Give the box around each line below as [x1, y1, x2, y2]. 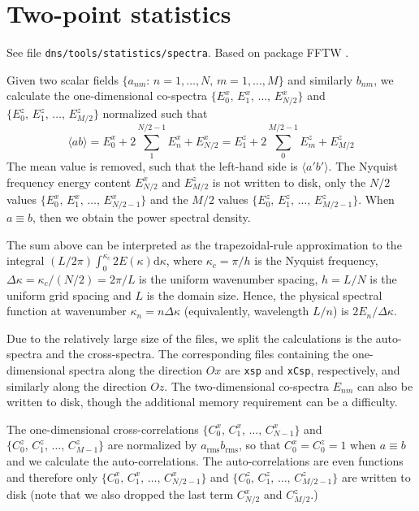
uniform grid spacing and [6, 286, 132, 303]
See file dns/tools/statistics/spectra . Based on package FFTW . [6, 44, 349, 61]
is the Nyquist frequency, [254, 252, 378, 269]
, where [166, 252, 203, 269]
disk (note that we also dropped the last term [6, 486, 234, 503]
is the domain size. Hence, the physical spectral [146, 286, 382, 303]
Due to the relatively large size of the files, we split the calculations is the [6, 329, 373, 346]
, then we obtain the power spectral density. [32, 209, 251, 226]
